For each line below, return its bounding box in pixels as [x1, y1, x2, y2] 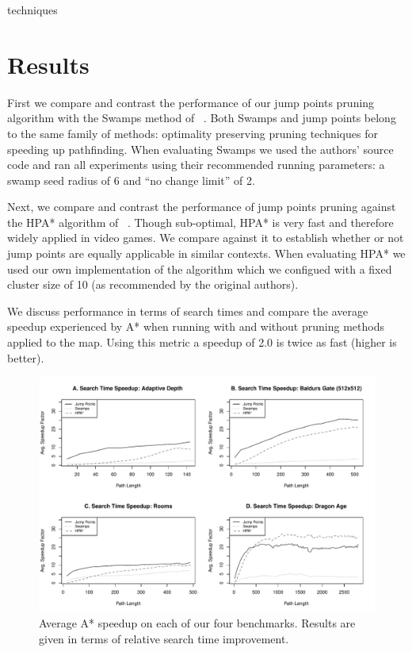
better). [7, 349, 44, 366]
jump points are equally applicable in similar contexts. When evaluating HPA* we [7, 245, 406, 262]
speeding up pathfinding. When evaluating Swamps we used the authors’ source [7, 140, 394, 157]
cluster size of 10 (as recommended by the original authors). [7, 276, 299, 293]
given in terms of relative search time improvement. [39, 630, 289, 646]
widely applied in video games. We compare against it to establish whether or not [7, 229, 404, 246]
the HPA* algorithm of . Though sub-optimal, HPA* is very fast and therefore [7, 213, 394, 230]
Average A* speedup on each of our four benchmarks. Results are [39, 615, 356, 631]
